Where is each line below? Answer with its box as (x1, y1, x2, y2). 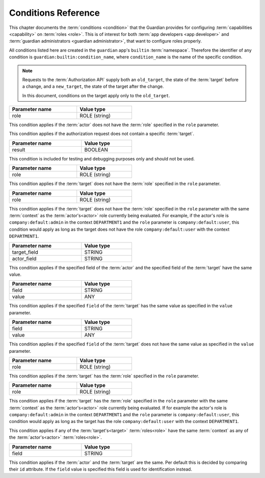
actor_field (12, 255, 37, 262)
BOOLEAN (84, 146, 108, 153)
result (12, 146, 26, 153)
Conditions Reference (9, 7, 100, 18)
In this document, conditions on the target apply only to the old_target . (22, 92, 170, 98)
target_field (12, 248, 39, 255)
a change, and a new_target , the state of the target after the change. (22, 83, 164, 89)
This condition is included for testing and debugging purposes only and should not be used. (9, 156, 195, 161)
